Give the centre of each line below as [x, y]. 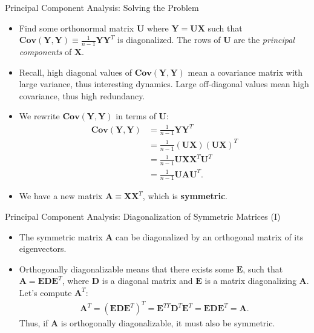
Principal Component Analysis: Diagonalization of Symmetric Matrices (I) [143, 216]
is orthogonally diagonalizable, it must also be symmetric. [168, 323]
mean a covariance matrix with [245, 72]
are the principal [264, 40]
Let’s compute [45, 292]
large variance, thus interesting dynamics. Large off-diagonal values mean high [164, 84]
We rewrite [39, 116]
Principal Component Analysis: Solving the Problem [102, 7]
